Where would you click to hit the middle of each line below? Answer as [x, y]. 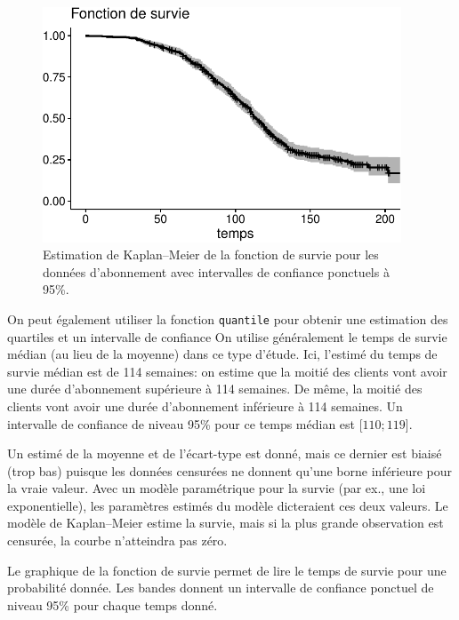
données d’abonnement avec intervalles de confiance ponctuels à [216, 271]
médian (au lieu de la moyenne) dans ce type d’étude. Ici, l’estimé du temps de [222, 354]
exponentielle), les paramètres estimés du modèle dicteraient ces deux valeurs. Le [228, 505]
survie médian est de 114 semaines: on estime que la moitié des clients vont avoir [227, 371]
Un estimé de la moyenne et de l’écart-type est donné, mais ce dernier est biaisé [225, 453]
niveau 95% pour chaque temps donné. [113, 604]
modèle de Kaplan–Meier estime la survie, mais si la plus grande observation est [225, 523]
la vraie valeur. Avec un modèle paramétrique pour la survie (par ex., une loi [217, 488]
